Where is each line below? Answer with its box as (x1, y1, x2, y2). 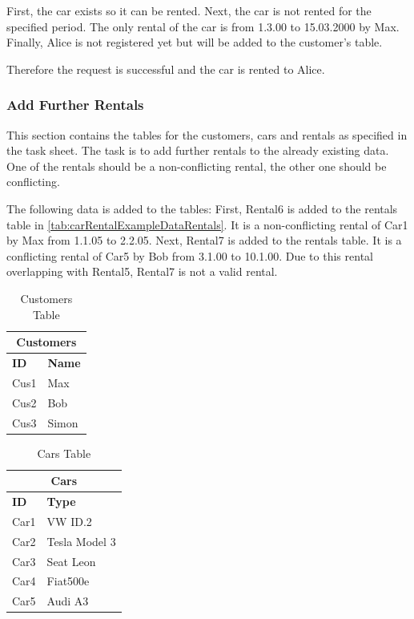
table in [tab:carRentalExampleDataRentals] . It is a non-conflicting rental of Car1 (6, 216, 408, 233)
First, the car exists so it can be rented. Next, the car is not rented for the (6, 2, 372, 18)
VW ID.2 (46, 512, 92, 529)
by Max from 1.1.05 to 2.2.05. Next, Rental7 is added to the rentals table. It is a (6, 232, 402, 249)
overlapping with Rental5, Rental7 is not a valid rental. (6, 263, 278, 280)
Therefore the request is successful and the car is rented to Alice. (6, 60, 325, 77)
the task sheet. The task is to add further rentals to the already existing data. (6, 142, 389, 159)
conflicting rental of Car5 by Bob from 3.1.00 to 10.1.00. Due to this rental (6, 247, 373, 264)
